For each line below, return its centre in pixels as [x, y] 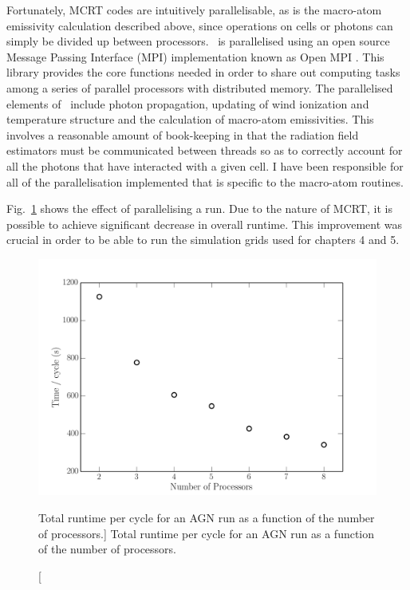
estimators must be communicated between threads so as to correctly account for [205, 150]
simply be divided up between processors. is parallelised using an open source [198, 41]
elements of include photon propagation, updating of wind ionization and [188, 103]
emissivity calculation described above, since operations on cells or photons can [200, 25]
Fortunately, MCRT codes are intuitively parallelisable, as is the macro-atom [194, 10]
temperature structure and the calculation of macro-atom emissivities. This [190, 119]
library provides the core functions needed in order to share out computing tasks [203, 72]
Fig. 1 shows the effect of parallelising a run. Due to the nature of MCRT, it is [200, 208]
